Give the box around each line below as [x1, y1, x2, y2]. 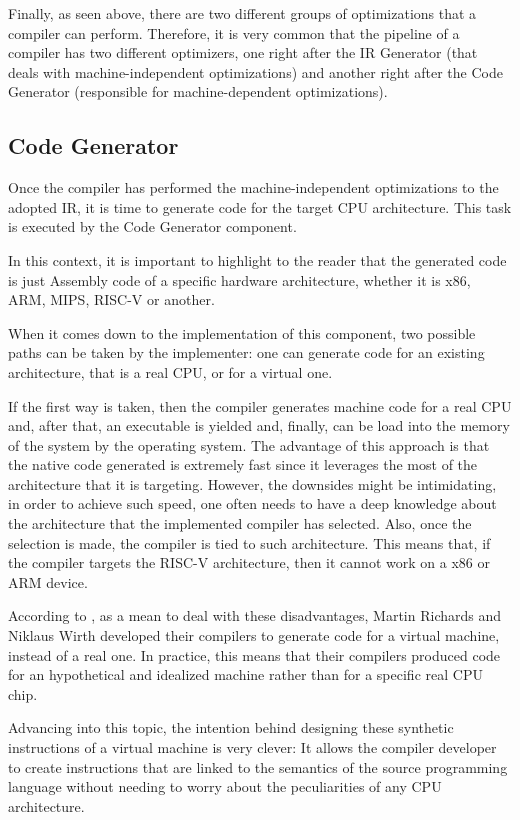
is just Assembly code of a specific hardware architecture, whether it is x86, [8, 269, 471, 290]
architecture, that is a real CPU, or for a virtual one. [8, 361, 333, 382]
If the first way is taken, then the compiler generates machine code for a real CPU [8, 395, 512, 416]
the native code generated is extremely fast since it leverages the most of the [8, 454, 478, 475]
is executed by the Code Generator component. [8, 216, 297, 237]
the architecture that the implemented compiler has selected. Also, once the [8, 513, 472, 534]
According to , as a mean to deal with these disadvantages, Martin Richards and [8, 605, 502, 626]
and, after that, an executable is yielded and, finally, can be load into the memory [8, 415, 510, 436]
